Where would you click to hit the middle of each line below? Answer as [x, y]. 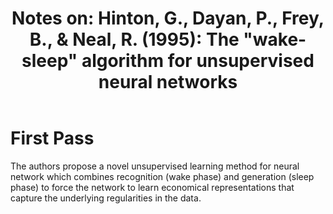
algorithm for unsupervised [198, 61]
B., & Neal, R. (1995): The [134, 39]
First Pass [52, 138]
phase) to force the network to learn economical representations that [152, 187]
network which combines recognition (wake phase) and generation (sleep [162, 176]
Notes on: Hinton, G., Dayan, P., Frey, [168, 18]
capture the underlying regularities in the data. [106, 198]
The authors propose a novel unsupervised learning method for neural [155, 166]
